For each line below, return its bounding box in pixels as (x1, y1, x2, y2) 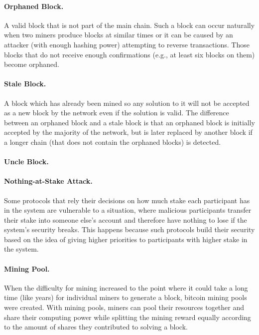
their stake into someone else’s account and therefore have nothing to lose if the (4, 214, 247, 225)
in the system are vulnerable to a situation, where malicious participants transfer (4, 205, 252, 215)
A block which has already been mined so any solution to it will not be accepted (4, 97, 250, 108)
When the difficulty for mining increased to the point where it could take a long (4, 282, 248, 293)
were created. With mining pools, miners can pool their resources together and (4, 302, 245, 313)
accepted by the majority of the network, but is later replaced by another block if (4, 127, 253, 137)
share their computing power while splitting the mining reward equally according (4, 312, 251, 322)
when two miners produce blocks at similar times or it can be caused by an (4, 29, 233, 40)
